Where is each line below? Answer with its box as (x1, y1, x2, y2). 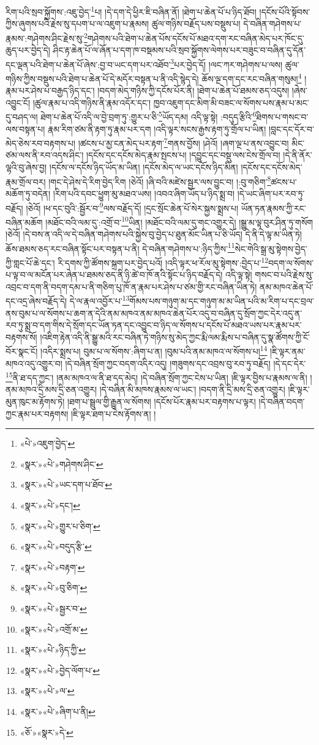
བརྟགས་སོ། (6, 330, 37, 343)
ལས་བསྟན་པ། (6, 122, 45, 135)
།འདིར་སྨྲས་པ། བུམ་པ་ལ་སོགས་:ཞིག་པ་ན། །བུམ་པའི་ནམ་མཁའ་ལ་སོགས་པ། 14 (40, 343, 268, 357)
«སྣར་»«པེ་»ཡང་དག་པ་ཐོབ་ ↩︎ (20, 478, 113, 491)
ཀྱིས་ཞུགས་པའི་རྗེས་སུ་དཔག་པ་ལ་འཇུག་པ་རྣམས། (6, 17, 149, 30)
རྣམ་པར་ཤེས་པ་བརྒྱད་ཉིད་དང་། (6, 84, 95, 97)
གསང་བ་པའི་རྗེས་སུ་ (255, 268, 313, 281)
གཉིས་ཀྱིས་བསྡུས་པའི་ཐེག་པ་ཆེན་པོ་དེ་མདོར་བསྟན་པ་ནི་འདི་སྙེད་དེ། (6, 72, 199, 85)
